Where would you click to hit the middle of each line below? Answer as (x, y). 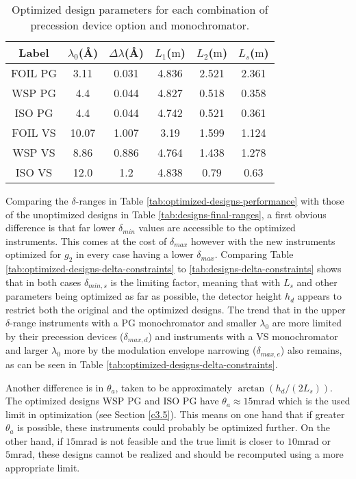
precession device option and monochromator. (140, 25)
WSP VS (34, 152)
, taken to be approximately (174, 387)
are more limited (307, 323)
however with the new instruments (263, 241)
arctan (251, 388)
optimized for (34, 254)
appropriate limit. (43, 468)
